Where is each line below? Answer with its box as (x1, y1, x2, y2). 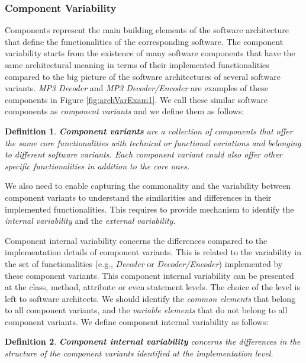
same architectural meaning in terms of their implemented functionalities (5, 59, 269, 70)
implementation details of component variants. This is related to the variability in (5, 246, 301, 258)
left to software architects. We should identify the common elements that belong (5, 292, 296, 304)
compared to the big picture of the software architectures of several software (5, 70, 281, 82)
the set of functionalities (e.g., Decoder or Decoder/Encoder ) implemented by (5, 257, 283, 269)
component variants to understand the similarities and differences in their (5, 191, 272, 203)
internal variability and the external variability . (5, 214, 176, 227)
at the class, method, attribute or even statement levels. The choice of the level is (5, 281, 300, 293)
